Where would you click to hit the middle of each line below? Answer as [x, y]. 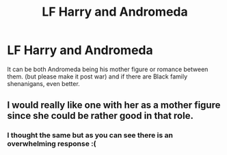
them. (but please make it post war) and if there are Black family [97, 76]
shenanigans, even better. [43, 83]
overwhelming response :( [52, 144]
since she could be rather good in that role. [100, 116]
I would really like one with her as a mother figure [114, 105]
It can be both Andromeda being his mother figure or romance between [108, 69]
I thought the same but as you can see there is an [90, 135]
